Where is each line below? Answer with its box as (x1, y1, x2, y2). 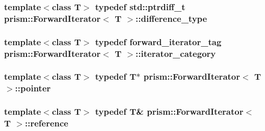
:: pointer (15, 82, 51, 94)
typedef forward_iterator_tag (95, 35, 222, 48)
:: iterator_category (136, 47, 216, 59)
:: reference (24, 117, 68, 129)
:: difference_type (136, 12, 207, 24)
